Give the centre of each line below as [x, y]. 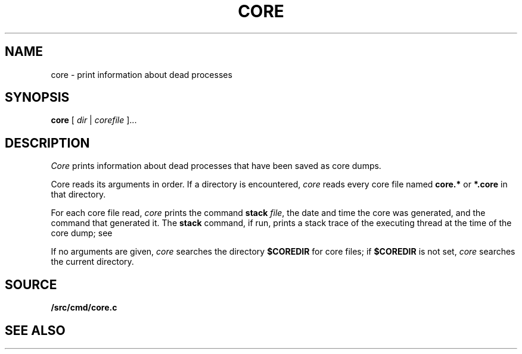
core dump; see [82, 233]
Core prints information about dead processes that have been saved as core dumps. [216, 166]
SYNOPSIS [37, 98]
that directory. [78, 195]
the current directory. [92, 262]
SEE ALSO [35, 330]
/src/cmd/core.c [84, 308]
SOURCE [31, 284]
